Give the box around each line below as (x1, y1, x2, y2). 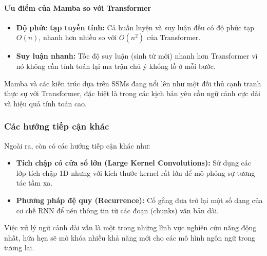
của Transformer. (146, 32, 201, 43)
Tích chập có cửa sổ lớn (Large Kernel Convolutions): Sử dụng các (16, 157, 251, 168)
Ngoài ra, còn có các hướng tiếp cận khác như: (4, 140, 150, 151)
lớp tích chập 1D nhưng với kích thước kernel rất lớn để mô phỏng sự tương (16, 167, 255, 178)
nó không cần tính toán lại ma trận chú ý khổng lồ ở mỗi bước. (16, 60, 216, 71)
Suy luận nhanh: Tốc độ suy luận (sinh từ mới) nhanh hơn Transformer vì (16, 50, 258, 61)
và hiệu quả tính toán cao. (4, 98, 87, 108)
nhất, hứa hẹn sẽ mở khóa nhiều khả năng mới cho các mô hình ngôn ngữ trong (4, 232, 255, 243)
